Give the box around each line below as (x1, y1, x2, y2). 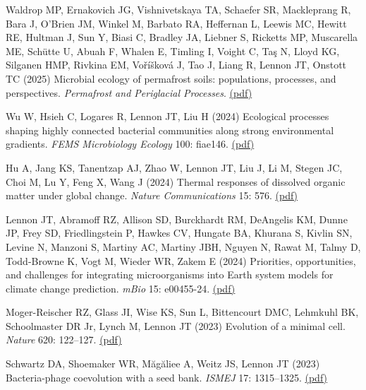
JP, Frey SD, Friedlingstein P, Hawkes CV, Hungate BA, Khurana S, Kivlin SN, (6, 225, 353, 240)
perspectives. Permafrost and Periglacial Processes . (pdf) (6, 85, 252, 100)
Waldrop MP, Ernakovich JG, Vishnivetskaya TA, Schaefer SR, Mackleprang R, (6, 2, 351, 16)
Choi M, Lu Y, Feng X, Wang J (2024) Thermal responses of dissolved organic (6, 174, 346, 189)
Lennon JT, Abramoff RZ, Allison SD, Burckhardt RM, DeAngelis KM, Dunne (6, 211, 348, 226)
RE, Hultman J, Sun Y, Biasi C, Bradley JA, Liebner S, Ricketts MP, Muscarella (6, 30, 358, 45)
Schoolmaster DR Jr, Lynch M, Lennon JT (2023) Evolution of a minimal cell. (6, 318, 346, 333)
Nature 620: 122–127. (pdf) (6, 332, 122, 347)
